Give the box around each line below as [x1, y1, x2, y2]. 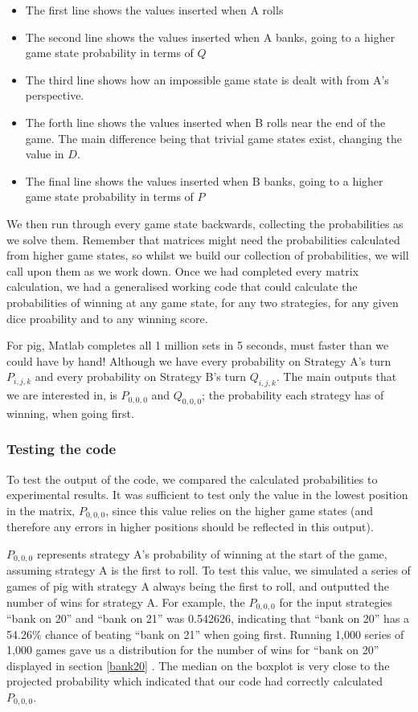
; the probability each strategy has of [202, 387, 384, 403]
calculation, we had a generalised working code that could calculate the [6, 278, 358, 295]
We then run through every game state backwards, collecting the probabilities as [6, 215, 404, 231]
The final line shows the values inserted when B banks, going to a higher [25, 172, 383, 189]
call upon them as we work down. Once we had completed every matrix [6, 262, 359, 279]
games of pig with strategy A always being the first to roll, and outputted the [6, 577, 390, 594]
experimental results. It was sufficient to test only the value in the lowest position [6, 486, 408, 503]
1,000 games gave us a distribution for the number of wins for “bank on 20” [6, 641, 379, 658]
